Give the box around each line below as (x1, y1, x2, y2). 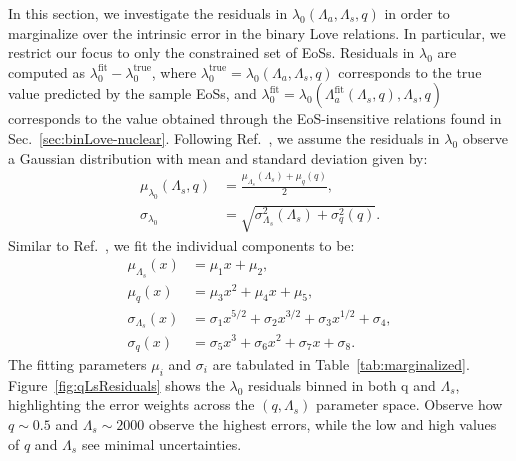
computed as (8, 61, 86, 82)
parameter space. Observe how (315, 394, 503, 415)
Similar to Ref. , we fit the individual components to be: (8, 234, 355, 255)
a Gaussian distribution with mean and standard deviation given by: (8, 147, 428, 168)
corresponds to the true (338, 61, 482, 82)
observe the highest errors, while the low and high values (148, 413, 497, 434)
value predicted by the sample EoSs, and (8, 83, 257, 104)
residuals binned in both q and (248, 374, 436, 395)
